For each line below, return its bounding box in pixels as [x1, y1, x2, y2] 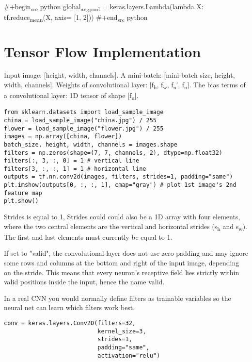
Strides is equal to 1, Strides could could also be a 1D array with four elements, [4, 212, 240, 222]
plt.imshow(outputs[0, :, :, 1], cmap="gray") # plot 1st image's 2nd [4, 181, 236, 189]
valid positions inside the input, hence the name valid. [4, 277, 165, 287]
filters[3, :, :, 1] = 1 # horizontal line [4, 165, 146, 172]
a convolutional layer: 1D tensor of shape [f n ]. [4, 90, 139, 101]
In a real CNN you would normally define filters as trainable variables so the [4, 293, 231, 303]
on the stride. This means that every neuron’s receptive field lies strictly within [4, 267, 239, 277]
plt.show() [4, 197, 39, 205]
